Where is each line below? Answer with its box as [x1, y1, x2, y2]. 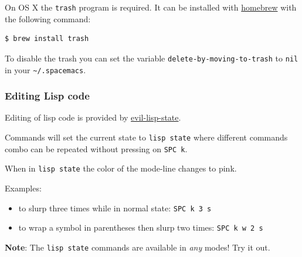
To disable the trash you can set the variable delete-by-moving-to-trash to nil [5, 52, 298, 64]
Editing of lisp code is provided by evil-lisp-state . [5, 111, 181, 124]
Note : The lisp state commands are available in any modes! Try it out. [5, 241, 270, 253]
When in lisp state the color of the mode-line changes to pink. [5, 162, 237, 174]
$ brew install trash [5, 35, 89, 43]
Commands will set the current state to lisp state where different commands [5, 131, 288, 143]
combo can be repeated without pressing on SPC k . [5, 142, 188, 155]
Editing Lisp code [5, 88, 90, 103]
